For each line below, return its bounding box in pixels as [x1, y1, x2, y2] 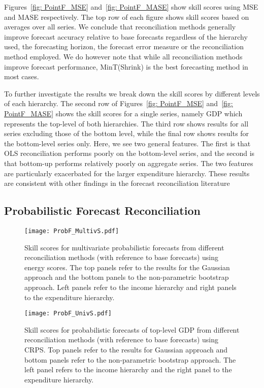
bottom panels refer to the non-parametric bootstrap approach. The [24, 354, 236, 365]
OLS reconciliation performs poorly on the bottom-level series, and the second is [4, 148, 255, 158]
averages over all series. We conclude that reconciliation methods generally [4, 21, 236, 32]
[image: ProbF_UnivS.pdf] [24, 310, 112, 317]
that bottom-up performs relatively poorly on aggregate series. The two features [4, 157, 253, 168]
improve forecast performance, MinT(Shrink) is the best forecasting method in [4, 61, 248, 72]
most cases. [4, 71, 39, 82]
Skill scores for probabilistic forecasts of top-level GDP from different [24, 324, 240, 335]
